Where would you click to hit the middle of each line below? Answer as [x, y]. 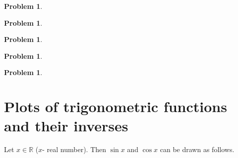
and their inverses [66, 126]
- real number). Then [74, 149]
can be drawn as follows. [197, 149]
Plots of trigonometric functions [116, 106]
